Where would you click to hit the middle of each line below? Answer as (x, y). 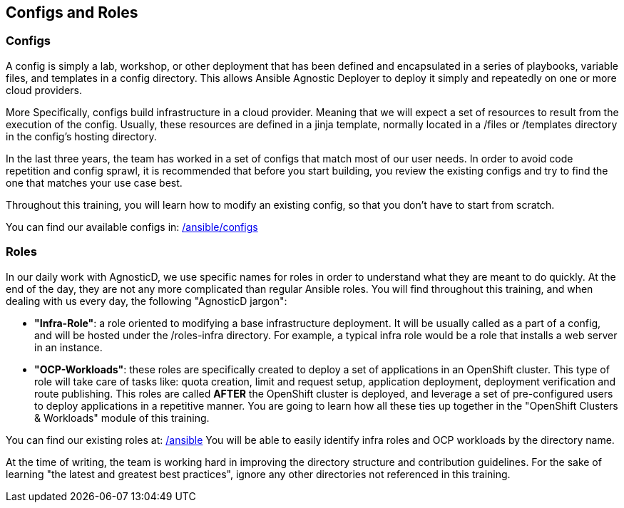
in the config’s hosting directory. (81, 136)
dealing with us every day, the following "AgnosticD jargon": (147, 301)
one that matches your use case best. (94, 182)
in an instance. (68, 347)
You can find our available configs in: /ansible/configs (132, 227)
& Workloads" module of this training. (122, 418)
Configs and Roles (72, 12)
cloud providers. (44, 90)
